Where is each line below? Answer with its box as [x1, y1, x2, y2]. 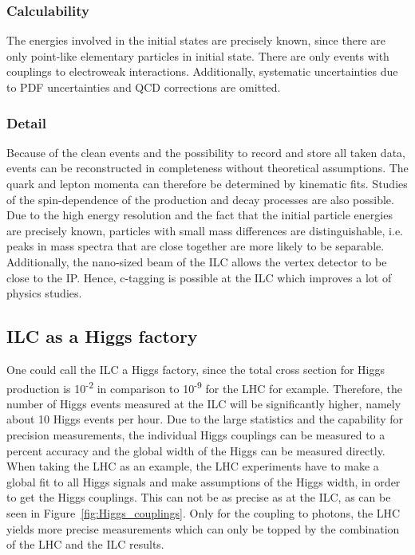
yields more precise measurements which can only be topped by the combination [6, 520, 400, 537]
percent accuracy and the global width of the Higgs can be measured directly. [6, 442, 385, 459]
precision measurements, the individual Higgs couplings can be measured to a [6, 426, 385, 443]
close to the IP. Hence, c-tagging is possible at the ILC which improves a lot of [6, 269, 392, 285]
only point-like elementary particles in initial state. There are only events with [6, 47, 389, 64]
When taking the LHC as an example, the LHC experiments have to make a [6, 458, 379, 474]
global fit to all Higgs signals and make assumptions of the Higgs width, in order [6, 473, 401, 490]
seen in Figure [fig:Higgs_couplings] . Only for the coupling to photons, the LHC [6, 504, 401, 521]
